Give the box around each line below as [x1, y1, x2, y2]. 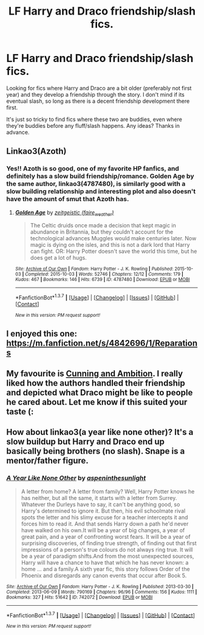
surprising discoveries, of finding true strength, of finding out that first [21, 540, 197, 547]
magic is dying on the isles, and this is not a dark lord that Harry [30, 241, 190, 249]
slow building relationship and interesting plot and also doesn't [6, 187, 196, 196]
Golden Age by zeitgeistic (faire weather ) [15, 209, 114, 217]
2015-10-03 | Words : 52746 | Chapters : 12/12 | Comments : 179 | [50, 271, 184, 277]
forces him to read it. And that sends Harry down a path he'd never [21, 520, 189, 527]
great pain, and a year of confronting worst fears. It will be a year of [21, 533, 191, 540]
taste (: [6, 406, 34, 417]
